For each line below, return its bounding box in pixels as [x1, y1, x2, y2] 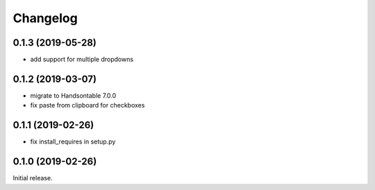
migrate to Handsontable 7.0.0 [30, 91, 117, 100]
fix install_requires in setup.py [30, 137, 116, 146]
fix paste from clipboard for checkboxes [30, 101, 145, 110]
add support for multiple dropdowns [30, 55, 134, 64]
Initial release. [12, 174, 53, 182]
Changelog [12, 10, 78, 26]
